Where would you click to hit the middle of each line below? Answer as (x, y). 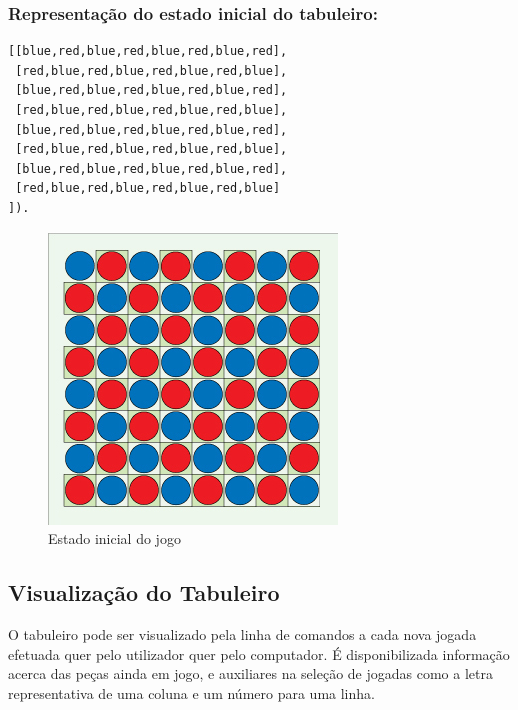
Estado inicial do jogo (114, 538)
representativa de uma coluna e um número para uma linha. (191, 692)
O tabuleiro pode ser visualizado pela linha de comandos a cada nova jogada (242, 633)
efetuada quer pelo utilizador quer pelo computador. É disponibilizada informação (259, 653)
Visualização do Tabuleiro (144, 592)
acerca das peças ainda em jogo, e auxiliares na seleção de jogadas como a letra (250, 673)
